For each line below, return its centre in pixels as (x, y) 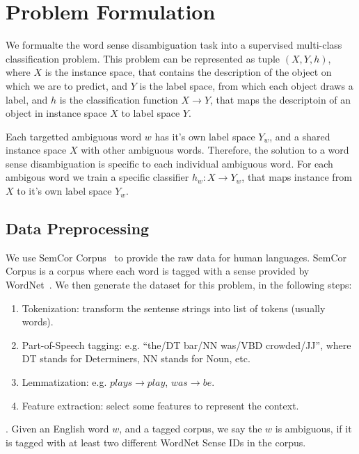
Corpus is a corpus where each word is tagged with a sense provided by (158, 271)
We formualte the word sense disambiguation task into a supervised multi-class (174, 45)
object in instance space (56, 113)
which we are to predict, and (67, 85)
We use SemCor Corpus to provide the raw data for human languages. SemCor (176, 257)
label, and (27, 99)
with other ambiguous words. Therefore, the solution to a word (215, 150)
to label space (151, 113)
